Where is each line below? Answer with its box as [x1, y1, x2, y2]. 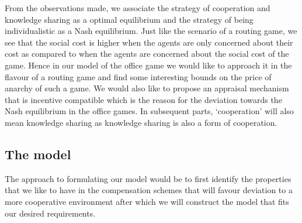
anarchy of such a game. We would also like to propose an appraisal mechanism [5, 82, 289, 94]
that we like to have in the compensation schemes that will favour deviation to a [5, 184, 293, 196]
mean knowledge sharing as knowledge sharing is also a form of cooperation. [5, 116, 277, 128]
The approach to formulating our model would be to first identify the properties [5, 172, 291, 184]
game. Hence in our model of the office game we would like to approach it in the [5, 59, 292, 71]
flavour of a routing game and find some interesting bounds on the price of [5, 70, 272, 83]
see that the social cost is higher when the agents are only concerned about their [5, 36, 293, 48]
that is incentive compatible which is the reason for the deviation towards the [5, 93, 282, 105]
